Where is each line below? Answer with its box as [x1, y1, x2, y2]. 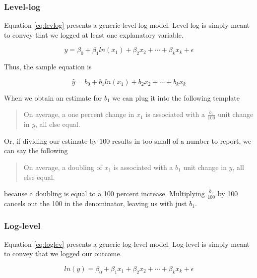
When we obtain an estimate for [4, 92, 102, 103]
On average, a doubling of [23, 162, 102, 172]
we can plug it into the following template [112, 92, 240, 103]
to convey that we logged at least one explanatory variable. [4, 29, 184, 40]
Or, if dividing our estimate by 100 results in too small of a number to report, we [4, 135, 251, 146]
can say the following [4, 145, 68, 156]
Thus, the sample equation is [4, 61, 92, 72]
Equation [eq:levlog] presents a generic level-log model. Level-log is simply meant [4, 20, 250, 30]
